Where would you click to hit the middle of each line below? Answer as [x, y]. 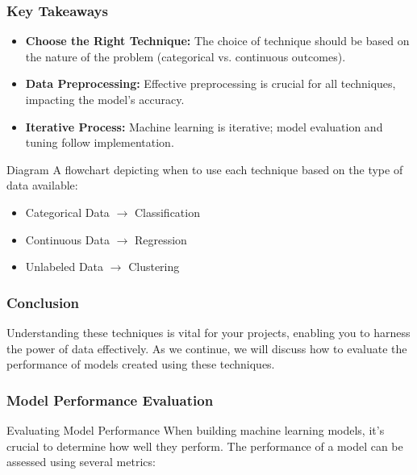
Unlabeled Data [65, 267]
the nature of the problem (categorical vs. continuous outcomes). [186, 56]
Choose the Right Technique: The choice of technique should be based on [217, 41]
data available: [42, 185]
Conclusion [43, 302]
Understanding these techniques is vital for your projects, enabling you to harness [208, 332]
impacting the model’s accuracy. [105, 99]
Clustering [154, 267]
